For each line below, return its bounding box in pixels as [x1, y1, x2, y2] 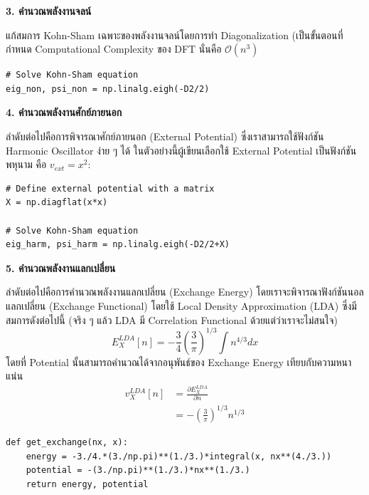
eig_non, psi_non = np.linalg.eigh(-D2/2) [6, 83, 210, 94]
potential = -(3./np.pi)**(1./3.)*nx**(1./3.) [26, 465, 250, 476]
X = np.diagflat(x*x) [6, 197, 108, 208]
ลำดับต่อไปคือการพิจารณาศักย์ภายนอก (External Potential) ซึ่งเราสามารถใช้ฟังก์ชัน [6, 128, 324, 143]
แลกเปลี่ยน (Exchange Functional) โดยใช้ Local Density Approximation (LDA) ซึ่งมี [6, 298, 357, 313]
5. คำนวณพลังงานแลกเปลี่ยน [6, 260, 116, 275]
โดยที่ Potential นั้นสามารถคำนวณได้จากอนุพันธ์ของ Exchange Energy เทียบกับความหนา [6, 354, 352, 369]
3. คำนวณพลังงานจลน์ [6, 4, 92, 18]
